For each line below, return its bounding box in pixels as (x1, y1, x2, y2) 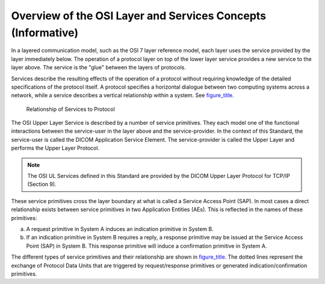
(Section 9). (27, 181, 57, 188)
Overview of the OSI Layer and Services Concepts (11, 9, 267, 22)
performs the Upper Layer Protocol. (11, 145, 99, 152)
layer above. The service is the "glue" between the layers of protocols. (11, 64, 186, 71)
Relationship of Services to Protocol (26, 106, 116, 113)
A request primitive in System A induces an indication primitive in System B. (26, 225, 214, 232)
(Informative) (11, 26, 78, 39)
